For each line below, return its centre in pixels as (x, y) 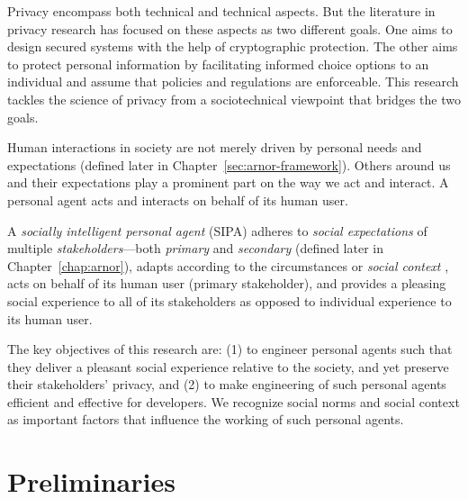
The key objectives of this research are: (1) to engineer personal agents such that (230, 349)
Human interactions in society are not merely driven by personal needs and (215, 147)
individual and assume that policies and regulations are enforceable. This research (233, 82)
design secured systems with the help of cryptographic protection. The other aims (233, 46)
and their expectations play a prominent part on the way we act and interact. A (228, 182)
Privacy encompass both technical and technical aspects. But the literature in (221, 11)
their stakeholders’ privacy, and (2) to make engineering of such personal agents (227, 384)
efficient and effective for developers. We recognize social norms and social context (234, 401)
